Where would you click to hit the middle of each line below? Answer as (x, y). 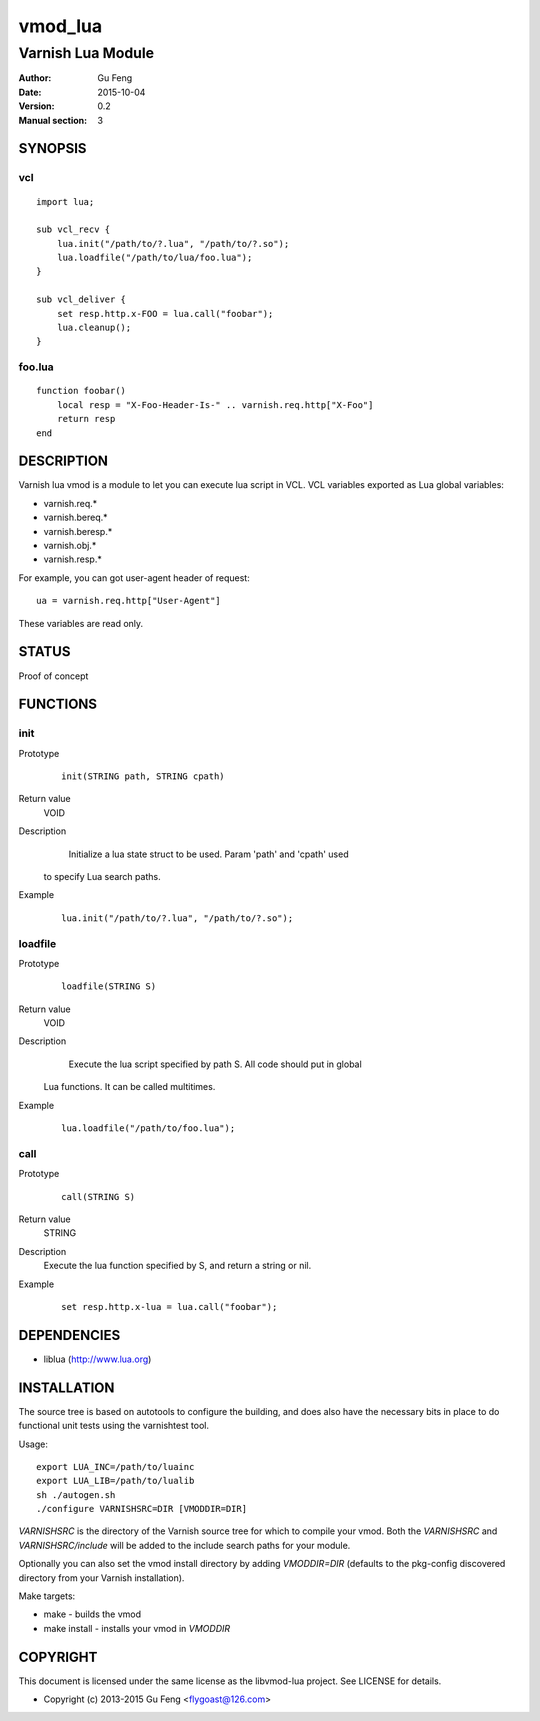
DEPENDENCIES (69, 1335)
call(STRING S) (98, 1196)
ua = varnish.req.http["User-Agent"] (129, 601)
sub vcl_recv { (73, 229)
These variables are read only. (81, 623)
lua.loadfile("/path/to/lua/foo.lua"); (154, 258)
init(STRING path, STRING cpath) (143, 776)
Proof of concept (53, 676)
